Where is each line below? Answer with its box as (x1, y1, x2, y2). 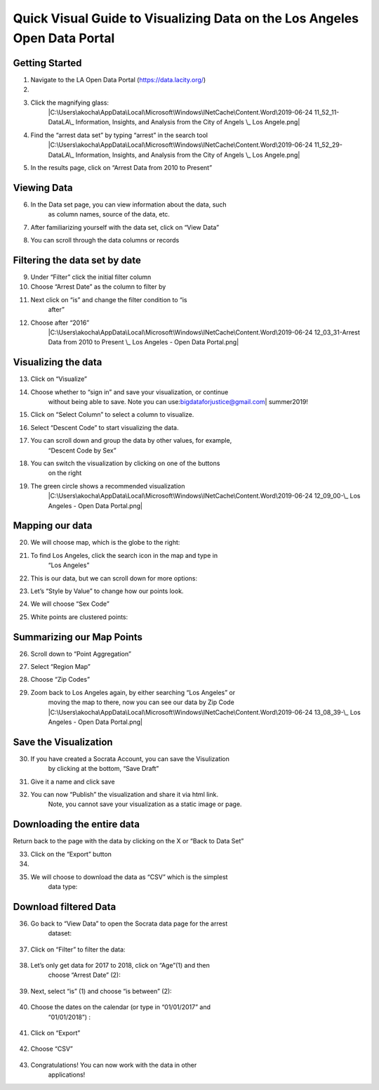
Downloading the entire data (13, 819, 140, 831)
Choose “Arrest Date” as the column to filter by (30, 283, 166, 291)
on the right (48, 469, 82, 477)
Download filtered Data (13, 900, 117, 913)
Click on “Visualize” (30, 375, 88, 383)
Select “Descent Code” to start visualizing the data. (30, 423, 179, 432)
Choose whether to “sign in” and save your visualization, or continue (30, 387, 229, 396)
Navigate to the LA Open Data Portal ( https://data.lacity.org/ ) (30, 75, 206, 84)
